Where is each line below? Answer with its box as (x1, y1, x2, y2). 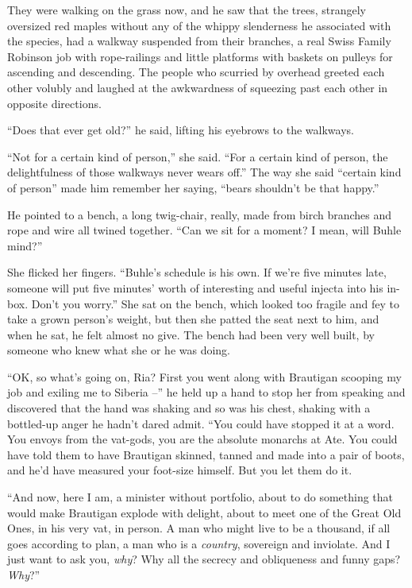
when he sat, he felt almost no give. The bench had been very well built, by (7, 326, 375, 342)
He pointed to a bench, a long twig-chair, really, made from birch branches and (7, 206, 392, 222)
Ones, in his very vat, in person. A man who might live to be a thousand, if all (7, 520, 391, 536)
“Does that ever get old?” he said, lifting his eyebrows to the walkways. (7, 122, 354, 138)
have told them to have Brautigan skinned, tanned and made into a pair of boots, (7, 446, 405, 462)
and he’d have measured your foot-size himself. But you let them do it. (7, 462, 352, 478)
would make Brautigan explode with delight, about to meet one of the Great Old (7, 504, 402, 520)
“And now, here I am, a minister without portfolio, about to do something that (7, 489, 394, 505)
